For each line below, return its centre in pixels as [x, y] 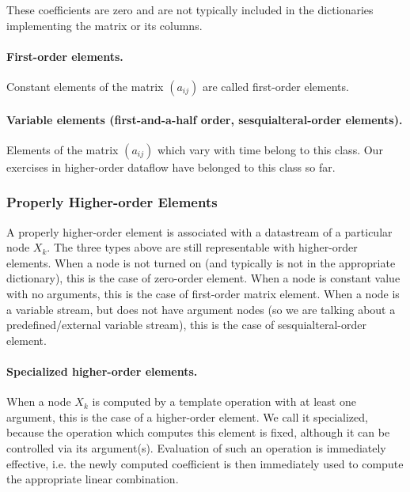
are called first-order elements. [275, 86]
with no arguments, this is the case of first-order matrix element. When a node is [203, 293]
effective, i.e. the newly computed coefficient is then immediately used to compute [205, 463]
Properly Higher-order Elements [112, 202]
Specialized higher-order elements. [102, 371]
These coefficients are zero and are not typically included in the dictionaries [190, 9]
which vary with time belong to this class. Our [270, 149]
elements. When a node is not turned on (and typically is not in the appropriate [201, 262]
